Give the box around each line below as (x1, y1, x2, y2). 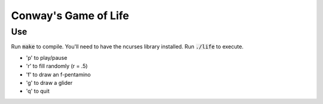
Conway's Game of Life (11, 9, 129, 22)
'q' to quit (26, 87, 50, 95)
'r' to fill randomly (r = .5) (26, 63, 88, 70)
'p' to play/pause (26, 54, 68, 61)
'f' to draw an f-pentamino (26, 71, 91, 78)
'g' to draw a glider (26, 79, 73, 86)
